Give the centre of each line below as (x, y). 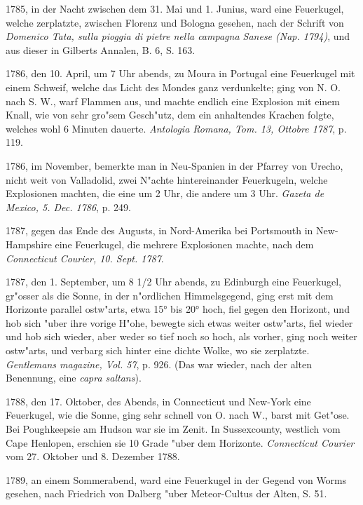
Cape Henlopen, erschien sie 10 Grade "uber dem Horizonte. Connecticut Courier (180, 442)
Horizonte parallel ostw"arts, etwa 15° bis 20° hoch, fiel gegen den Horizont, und (178, 309)
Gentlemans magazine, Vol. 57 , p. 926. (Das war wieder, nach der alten (159, 364)
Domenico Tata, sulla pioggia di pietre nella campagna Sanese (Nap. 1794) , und (178, 36)
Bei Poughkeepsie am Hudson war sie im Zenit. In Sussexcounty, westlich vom (173, 429)
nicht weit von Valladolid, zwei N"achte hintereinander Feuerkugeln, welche (167, 179)
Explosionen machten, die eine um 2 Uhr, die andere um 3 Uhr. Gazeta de (165, 193)
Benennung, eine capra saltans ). (74, 378)
